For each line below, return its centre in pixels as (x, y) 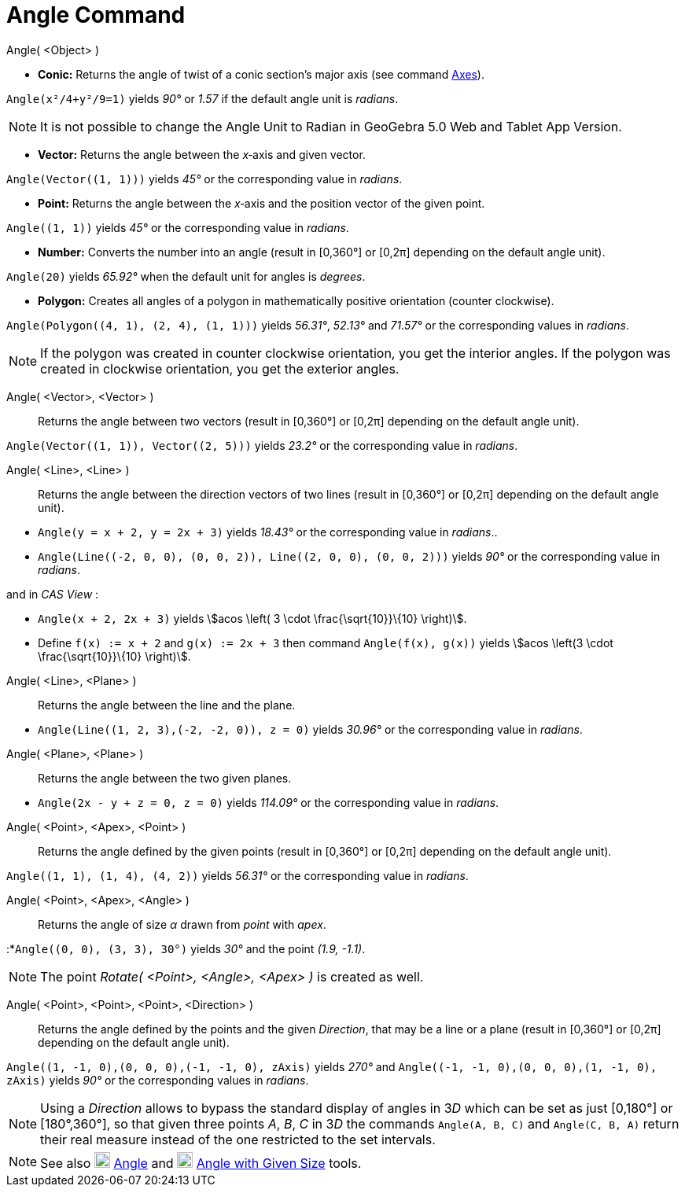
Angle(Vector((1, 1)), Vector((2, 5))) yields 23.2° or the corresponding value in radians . (262, 445)
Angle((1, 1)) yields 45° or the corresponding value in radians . (178, 227)
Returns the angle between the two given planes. (165, 778)
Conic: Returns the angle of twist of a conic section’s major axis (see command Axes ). (261, 74)
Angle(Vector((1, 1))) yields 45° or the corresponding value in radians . (204, 179)
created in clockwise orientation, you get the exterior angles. (220, 368)
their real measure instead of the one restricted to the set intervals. (238, 1139)
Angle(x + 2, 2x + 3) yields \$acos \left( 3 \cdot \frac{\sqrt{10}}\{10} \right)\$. (252, 618)
